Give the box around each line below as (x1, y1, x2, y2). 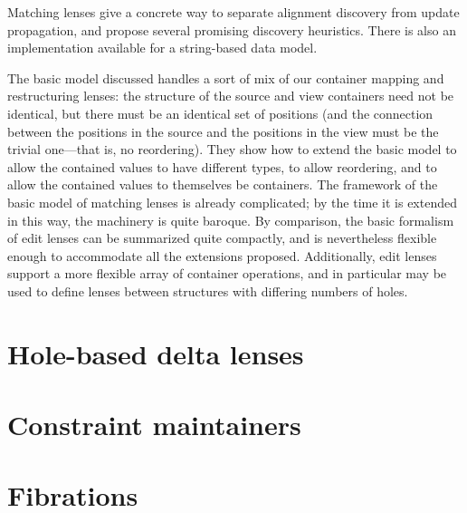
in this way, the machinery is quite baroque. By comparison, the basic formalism (7, 210, 454, 229)
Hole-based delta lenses (7, 334, 304, 372)
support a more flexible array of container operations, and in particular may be (7, 264, 447, 283)
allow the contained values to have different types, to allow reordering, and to (7, 157, 437, 176)
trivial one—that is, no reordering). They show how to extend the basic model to (7, 140, 457, 159)
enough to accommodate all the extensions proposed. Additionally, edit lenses (7, 246, 437, 265)
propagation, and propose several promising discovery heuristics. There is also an (7, 20, 456, 39)
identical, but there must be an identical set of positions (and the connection (7, 103, 434, 122)
